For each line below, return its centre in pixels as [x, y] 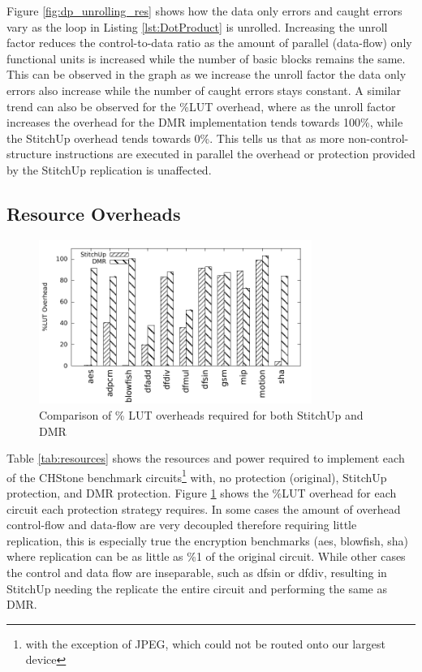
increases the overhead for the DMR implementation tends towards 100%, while [205, 122]
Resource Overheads [94, 213]
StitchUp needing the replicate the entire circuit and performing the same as [197, 588]
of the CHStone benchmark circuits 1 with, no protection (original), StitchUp [197, 476]
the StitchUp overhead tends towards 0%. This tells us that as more [176, 138]
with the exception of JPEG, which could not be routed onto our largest [205, 643]
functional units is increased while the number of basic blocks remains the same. [206, 58]
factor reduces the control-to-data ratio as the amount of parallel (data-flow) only [209, 43]
